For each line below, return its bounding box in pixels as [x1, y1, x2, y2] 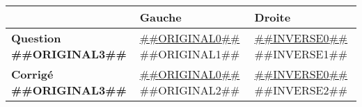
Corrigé [11, 66, 54, 82]
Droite [254, 9, 291, 25]
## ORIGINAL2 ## [139, 82, 240, 98]
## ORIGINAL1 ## [139, 46, 240, 62]
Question [11, 30, 61, 46]
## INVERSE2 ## [254, 82, 348, 98]
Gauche [139, 9, 182, 25]
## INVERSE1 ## [254, 46, 348, 62]
